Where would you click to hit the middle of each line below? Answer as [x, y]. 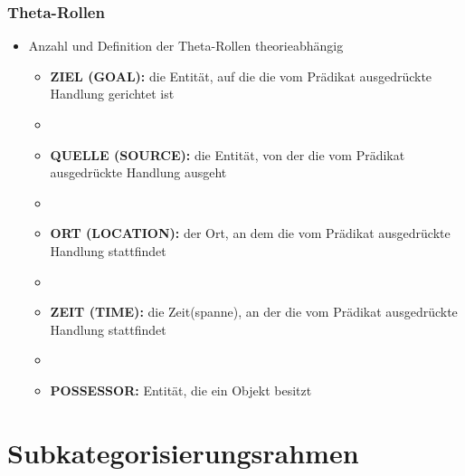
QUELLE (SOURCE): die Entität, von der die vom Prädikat [228, 154]
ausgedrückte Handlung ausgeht [138, 172]
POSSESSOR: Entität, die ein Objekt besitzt [181, 390]
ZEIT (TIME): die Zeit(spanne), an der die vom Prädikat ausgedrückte [254, 312]
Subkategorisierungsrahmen [183, 452]
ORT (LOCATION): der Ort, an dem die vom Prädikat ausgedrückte [250, 233]
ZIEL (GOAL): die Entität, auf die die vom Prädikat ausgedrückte [241, 76]
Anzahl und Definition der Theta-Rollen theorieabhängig [186, 46]
